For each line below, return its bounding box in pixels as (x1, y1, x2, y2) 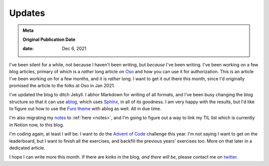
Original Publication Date (22, 36, 76, 42)
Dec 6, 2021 (62, 45, 87, 52)
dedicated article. (9, 145, 45, 151)
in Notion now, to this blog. (9, 122, 64, 128)
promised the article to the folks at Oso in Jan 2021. (9, 82, 115, 88)
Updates (9, 7, 45, 18)
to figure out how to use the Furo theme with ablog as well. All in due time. (9, 106, 161, 112)
